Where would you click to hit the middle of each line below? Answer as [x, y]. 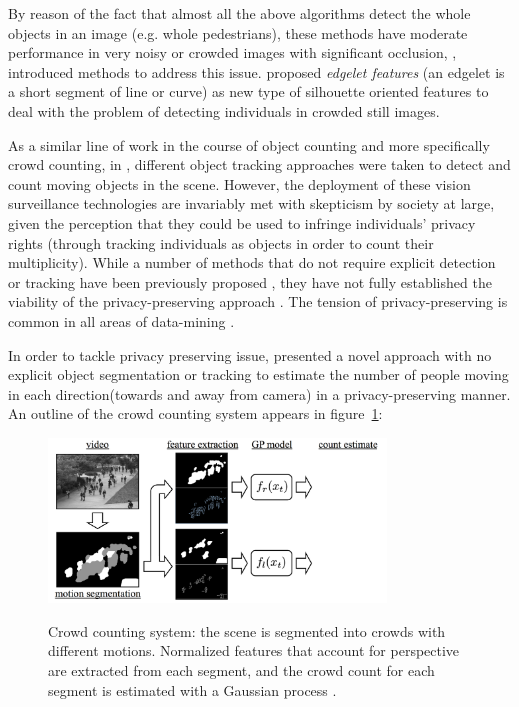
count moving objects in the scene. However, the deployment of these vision [239, 183]
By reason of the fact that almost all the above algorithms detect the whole [239, 13]
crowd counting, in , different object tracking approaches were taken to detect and [259, 164]
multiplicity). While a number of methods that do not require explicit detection [252, 262]
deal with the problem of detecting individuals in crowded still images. [224, 110]
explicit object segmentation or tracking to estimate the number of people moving [258, 374]
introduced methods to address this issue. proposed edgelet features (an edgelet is [256, 71]
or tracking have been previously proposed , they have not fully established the [250, 281]
